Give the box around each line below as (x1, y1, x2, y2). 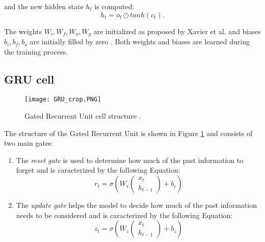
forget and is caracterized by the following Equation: (16, 165, 180, 175)
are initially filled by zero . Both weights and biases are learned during (30, 36, 250, 47)
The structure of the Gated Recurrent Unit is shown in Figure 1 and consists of (4, 127, 253, 138)
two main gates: (4, 138, 54, 148)
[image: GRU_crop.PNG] (24, 96, 101, 103)
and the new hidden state (4, 1, 84, 11)
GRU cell (4, 71, 55, 87)
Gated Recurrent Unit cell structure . (24, 111, 141, 121)
